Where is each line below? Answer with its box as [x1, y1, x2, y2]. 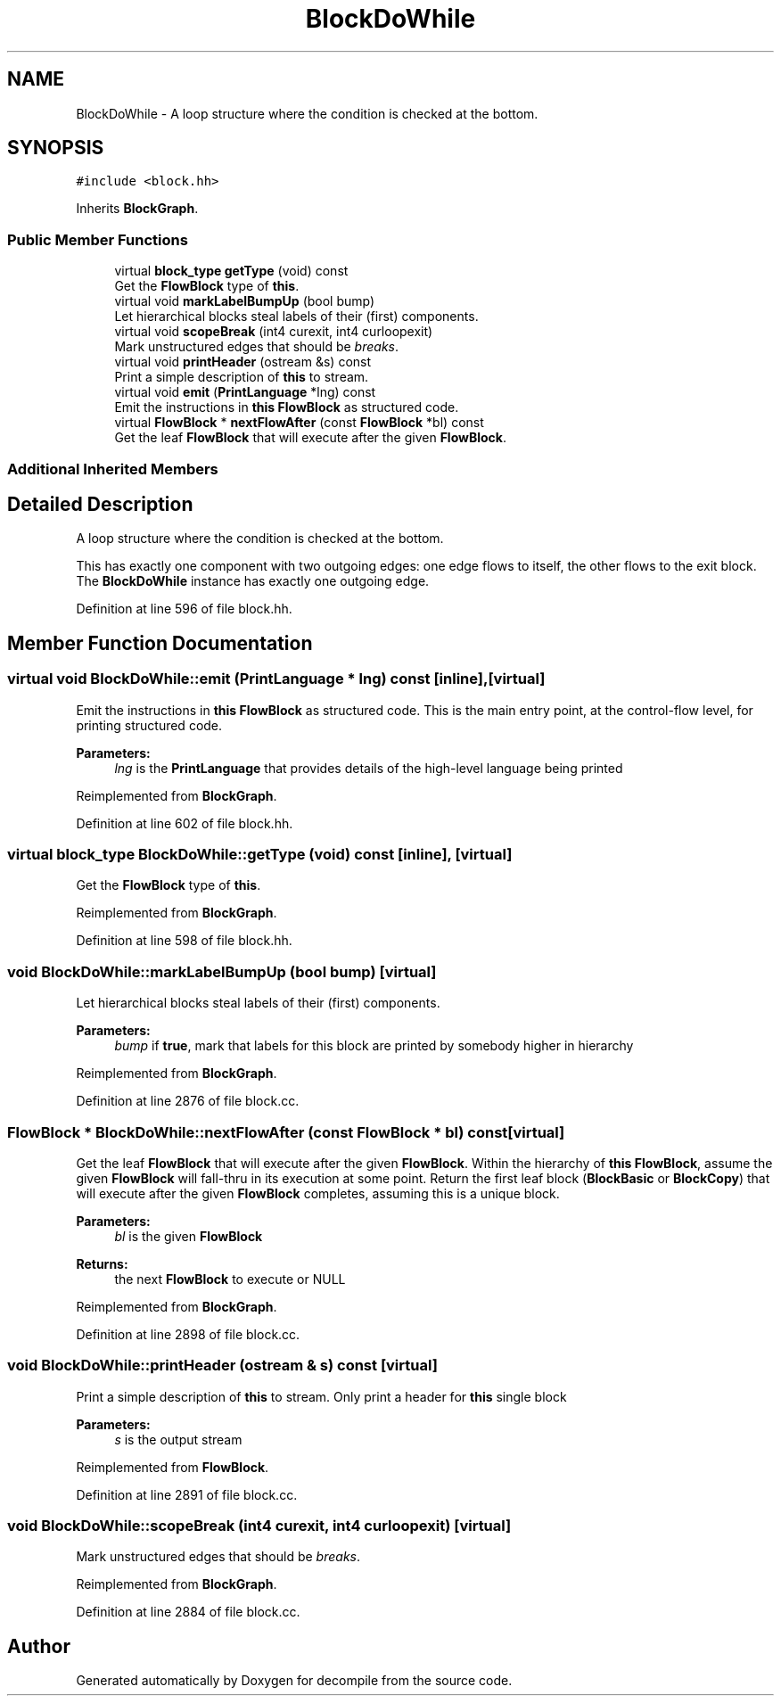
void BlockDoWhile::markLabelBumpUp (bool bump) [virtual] [7, 962, 437, 981]
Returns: [76, 1255, 128, 1271]
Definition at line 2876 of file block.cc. [76, 1093, 300, 1109]
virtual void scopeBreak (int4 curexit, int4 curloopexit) [114, 324, 433, 340]
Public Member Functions [7, 230, 188, 249]
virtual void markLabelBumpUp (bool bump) [114, 293, 375, 309]
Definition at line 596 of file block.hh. [76, 601, 292, 617]
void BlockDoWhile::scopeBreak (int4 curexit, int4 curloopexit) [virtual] [7, 1517, 512, 1534]
